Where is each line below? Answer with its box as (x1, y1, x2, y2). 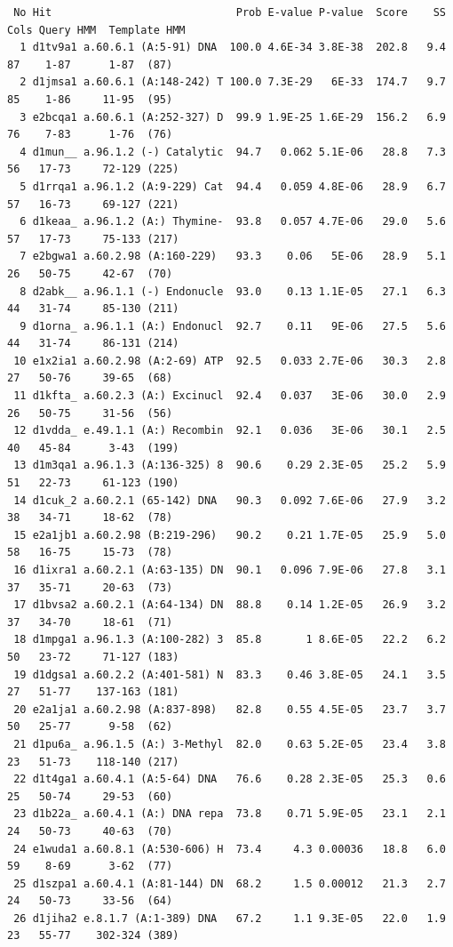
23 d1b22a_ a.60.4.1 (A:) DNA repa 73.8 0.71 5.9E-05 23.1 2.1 (13, 807, 446, 821)
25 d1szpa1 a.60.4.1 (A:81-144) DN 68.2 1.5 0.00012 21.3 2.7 (13, 877, 446, 890)
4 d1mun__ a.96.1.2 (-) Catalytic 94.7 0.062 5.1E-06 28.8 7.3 (20, 145, 446, 158)
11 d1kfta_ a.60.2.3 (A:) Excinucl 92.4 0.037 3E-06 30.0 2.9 (13, 389, 446, 403)
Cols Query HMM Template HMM (7, 23, 186, 36)
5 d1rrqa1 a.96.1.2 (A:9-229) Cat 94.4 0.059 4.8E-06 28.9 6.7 (20, 180, 446, 193)
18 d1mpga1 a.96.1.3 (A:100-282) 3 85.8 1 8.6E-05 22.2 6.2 (13, 633, 446, 646)
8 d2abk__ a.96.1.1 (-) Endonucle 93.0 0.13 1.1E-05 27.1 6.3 (20, 285, 446, 298)
